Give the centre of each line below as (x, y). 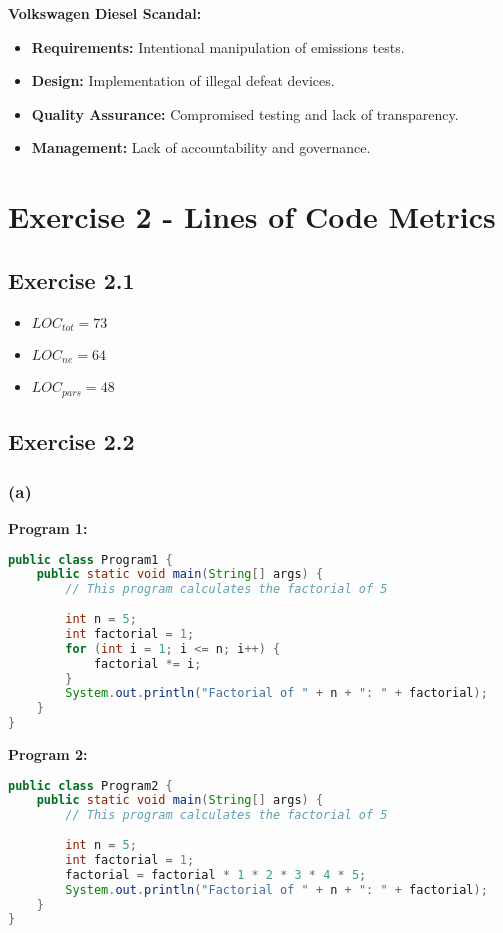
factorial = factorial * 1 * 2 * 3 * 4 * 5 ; (216, 874)
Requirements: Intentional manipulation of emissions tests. (218, 46)
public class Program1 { (90, 559)
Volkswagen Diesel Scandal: (105, 13)
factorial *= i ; (147, 663)
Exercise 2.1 (71, 279)
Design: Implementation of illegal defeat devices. (183, 80)
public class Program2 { (90, 785)
